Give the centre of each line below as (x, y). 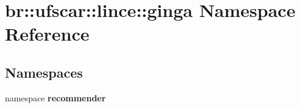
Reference (47, 34)
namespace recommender (55, 97)
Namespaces (44, 72)
